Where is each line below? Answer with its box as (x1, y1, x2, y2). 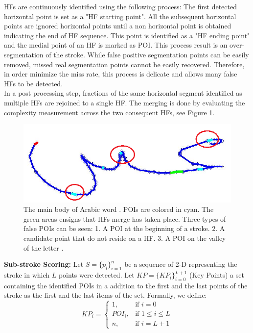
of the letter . (23, 242, 64, 253)
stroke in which (4, 270, 50, 280)
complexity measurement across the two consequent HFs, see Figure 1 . (4, 107, 215, 117)
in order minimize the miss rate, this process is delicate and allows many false (4, 69, 237, 79)
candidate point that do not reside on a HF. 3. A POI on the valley (23, 233, 226, 243)
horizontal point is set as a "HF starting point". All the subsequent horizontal (4, 11, 236, 21)
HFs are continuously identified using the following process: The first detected (4, 1, 237, 11)
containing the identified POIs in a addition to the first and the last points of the (4, 280, 248, 290)
